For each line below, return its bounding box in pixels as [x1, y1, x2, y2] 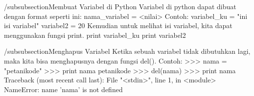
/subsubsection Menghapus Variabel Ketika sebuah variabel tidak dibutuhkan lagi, [4, 46, 251, 56]
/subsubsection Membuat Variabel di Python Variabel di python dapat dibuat [4, 1, 236, 11]
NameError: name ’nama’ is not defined [4, 84, 123, 94]
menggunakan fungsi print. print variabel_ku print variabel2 [4, 30, 186, 40]
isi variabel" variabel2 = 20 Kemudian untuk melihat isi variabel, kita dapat [4, 20, 232, 31]
